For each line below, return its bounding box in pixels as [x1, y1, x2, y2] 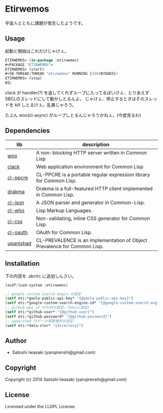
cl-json [7, 199, 24, 206]
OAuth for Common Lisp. [36, 229, 93, 235]
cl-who [7, 207, 25, 214]
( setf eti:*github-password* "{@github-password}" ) [5, 314, 112, 319]
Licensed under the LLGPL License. [5, 403, 76, 409]
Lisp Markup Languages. [36, 207, 93, 214]
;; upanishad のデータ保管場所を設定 [5, 319, 73, 323]
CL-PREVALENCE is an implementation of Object [36, 237, 147, 244]
